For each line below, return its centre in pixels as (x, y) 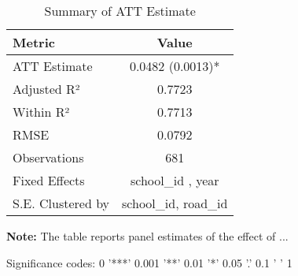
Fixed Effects (49, 180)
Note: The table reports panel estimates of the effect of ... (147, 236)
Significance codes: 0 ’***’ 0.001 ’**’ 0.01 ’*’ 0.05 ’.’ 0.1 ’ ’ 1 (149, 262)
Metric (34, 42)
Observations (48, 157)
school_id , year (175, 180)
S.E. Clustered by (61, 203)
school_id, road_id (175, 203)
